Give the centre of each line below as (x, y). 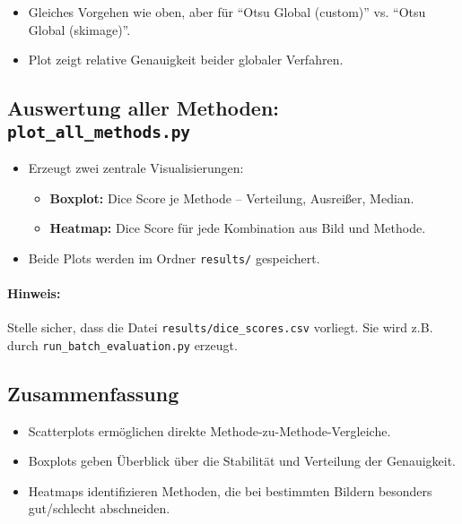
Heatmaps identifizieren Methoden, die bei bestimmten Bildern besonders (230, 490)
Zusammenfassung (93, 393)
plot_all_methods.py (99, 132)
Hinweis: (34, 292)
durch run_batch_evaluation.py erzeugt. (122, 344)
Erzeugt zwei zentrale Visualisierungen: (136, 167)
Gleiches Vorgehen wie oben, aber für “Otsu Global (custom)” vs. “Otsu (227, 12)
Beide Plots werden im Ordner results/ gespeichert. (174, 258)
